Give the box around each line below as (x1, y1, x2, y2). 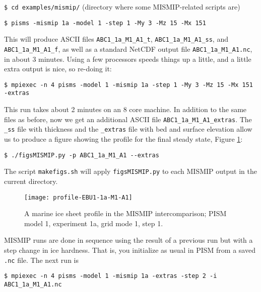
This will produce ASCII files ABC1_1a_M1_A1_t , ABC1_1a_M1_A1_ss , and (4, 34, 228, 44)
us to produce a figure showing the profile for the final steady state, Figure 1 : (4, 134, 243, 144)
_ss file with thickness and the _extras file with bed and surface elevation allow (4, 124, 252, 134)
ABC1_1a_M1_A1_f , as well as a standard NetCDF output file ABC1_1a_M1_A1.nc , (4, 43, 252, 54)
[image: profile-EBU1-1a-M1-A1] (24, 193, 133, 201)
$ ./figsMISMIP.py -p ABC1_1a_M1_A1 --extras (4, 151, 159, 159)
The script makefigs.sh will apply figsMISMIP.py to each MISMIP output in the (4, 166, 257, 176)
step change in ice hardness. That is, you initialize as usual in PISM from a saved (4, 244, 255, 255)
